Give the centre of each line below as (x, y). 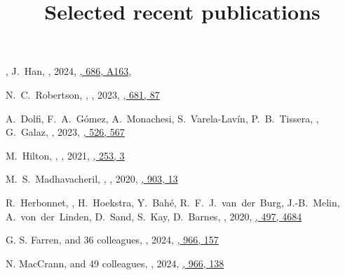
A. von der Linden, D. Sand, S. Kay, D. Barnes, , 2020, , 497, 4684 (154, 216)
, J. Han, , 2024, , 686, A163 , (69, 71)
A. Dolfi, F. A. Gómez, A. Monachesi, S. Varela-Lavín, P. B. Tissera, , (162, 118)
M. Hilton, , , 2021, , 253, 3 (65, 155)
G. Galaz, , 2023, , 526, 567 (65, 132)
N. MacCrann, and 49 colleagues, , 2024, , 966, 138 (115, 263)
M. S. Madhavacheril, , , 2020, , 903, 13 (92, 179)
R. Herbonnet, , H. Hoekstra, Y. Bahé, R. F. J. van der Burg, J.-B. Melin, (173, 202)
